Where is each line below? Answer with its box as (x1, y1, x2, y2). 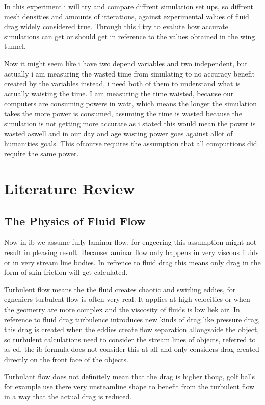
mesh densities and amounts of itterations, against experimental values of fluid (4, 11, 249, 21)
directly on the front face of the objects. (4, 354, 128, 365)
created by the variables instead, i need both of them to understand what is (4, 78, 241, 89)
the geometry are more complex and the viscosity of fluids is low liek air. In (4, 304, 240, 315)
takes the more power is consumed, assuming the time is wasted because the (4, 108, 242, 118)
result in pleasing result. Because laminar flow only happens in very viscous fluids (4, 247, 259, 258)
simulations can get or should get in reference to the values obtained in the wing (4, 31, 255, 41)
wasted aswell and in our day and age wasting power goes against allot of (4, 128, 233, 139)
